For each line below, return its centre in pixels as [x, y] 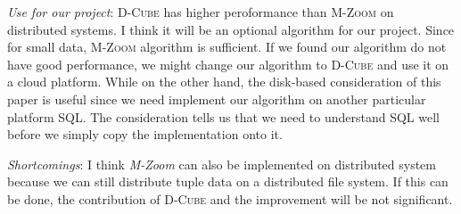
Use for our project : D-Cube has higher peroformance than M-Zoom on [201, 12]
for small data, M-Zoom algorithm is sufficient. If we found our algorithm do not [227, 47]
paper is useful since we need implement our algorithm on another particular [217, 99]
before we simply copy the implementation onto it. [145, 134]
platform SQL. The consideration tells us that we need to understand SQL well [223, 116]
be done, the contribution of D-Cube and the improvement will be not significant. [230, 198]
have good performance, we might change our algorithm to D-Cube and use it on [228, 64]
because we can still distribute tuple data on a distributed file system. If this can [228, 181]
